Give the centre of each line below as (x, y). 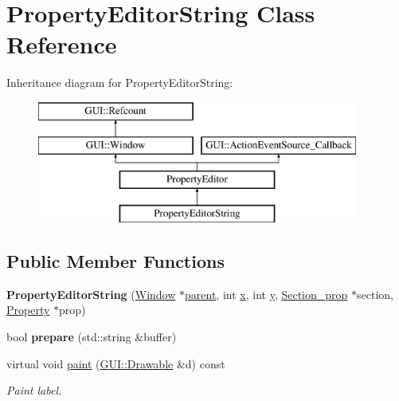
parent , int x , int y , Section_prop (266, 294)
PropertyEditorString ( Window (91, 294)
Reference (62, 44)
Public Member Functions (115, 261)
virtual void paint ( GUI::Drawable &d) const (116, 363)
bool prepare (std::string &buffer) (92, 337)
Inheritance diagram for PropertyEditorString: (120, 83)
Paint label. (34, 390)
